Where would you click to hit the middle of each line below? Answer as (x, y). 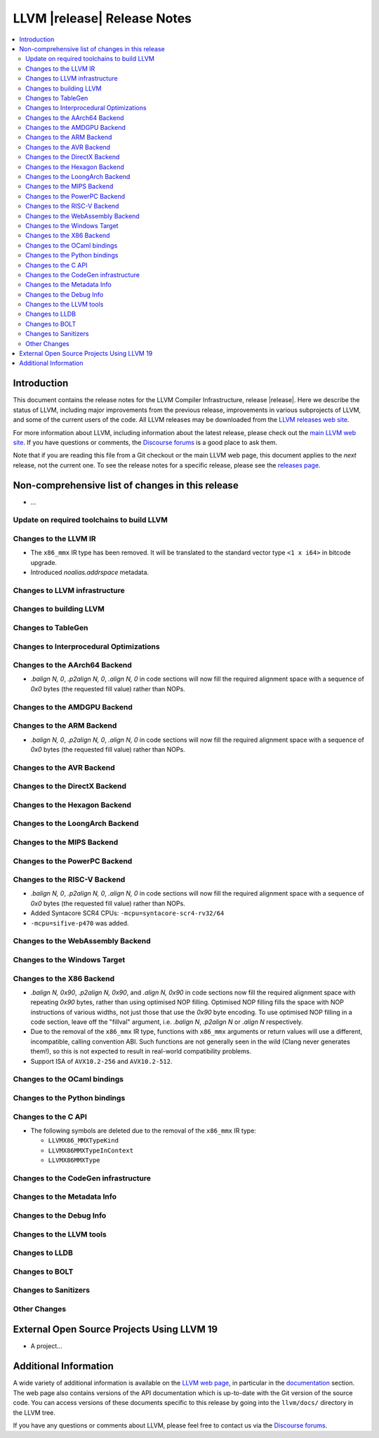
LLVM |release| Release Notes (102, 18)
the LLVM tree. (34, 1412)
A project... (46, 1346)
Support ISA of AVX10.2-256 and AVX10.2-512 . (101, 1061)
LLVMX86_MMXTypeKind (84, 1141)
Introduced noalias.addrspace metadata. (90, 573)
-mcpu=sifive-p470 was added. (80, 923)
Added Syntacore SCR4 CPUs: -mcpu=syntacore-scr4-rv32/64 (127, 913)
